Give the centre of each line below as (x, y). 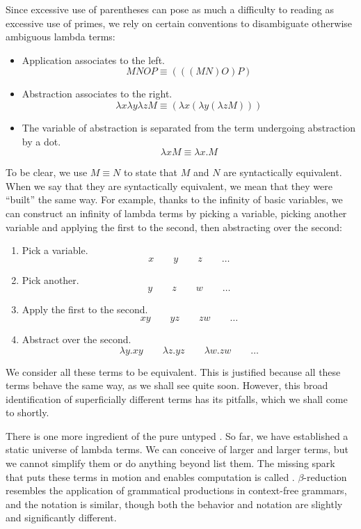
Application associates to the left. (93, 60)
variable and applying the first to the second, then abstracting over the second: (174, 227)
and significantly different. (61, 518)
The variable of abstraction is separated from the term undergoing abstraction (189, 127)
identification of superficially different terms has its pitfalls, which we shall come (177, 398)
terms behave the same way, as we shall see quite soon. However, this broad (167, 385)
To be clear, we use (47, 172)
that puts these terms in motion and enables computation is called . (150, 476)
